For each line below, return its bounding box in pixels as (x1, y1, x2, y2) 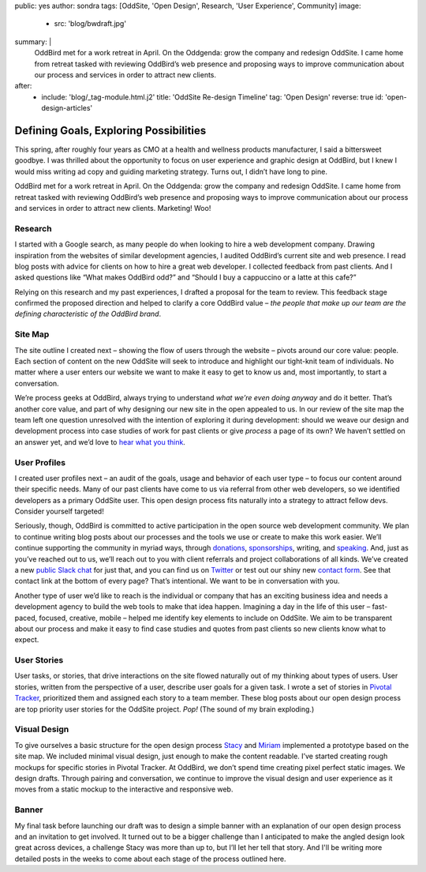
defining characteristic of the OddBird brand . (14, 309, 162, 319)
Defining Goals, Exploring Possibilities (14, 123, 207, 137)
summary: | (14, 36, 52, 47)
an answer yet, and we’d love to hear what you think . (14, 437, 185, 446)
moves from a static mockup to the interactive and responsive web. (14, 784, 234, 794)
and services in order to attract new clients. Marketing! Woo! (14, 203, 211, 212)
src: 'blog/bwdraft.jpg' (54, 19, 126, 28)
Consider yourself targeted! (14, 506, 104, 517)
